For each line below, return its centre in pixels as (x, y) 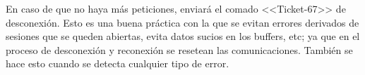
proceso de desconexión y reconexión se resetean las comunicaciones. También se (179, 49)
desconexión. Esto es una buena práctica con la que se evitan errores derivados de (182, 22)
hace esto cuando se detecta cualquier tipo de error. (118, 63)
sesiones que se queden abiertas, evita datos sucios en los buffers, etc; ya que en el (183, 36)
